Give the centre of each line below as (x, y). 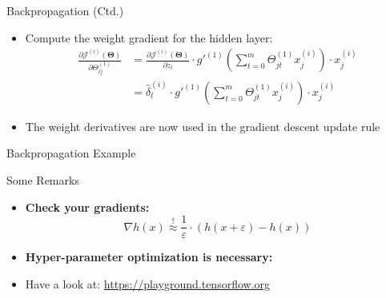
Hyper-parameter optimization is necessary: (149, 257)
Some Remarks (43, 179)
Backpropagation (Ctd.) (65, 10)
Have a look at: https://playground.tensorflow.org (148, 283)
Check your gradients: (87, 207)
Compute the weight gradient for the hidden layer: (149, 37)
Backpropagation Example (71, 153)
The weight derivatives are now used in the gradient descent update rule (203, 126)
